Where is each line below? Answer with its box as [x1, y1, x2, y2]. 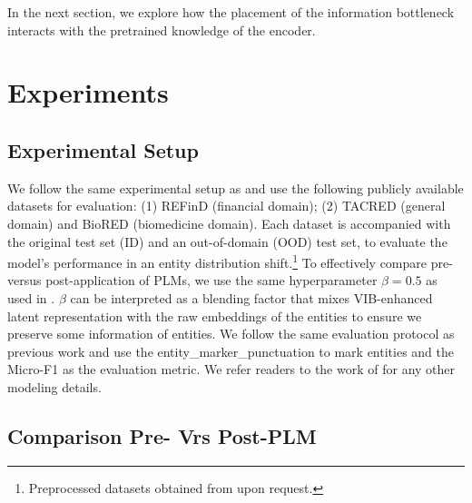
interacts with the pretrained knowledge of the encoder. [7, 20, 316, 39]
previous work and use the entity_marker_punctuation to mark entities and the [7, 341, 455, 360]
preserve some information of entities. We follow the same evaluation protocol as [7, 324, 455, 343]
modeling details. [7, 377, 102, 396]
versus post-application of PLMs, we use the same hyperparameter [7, 271, 378, 290]
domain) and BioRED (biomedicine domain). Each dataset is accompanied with [7, 213, 451, 232]
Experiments [7, 74, 169, 111]
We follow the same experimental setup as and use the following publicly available [7, 178, 464, 197]
